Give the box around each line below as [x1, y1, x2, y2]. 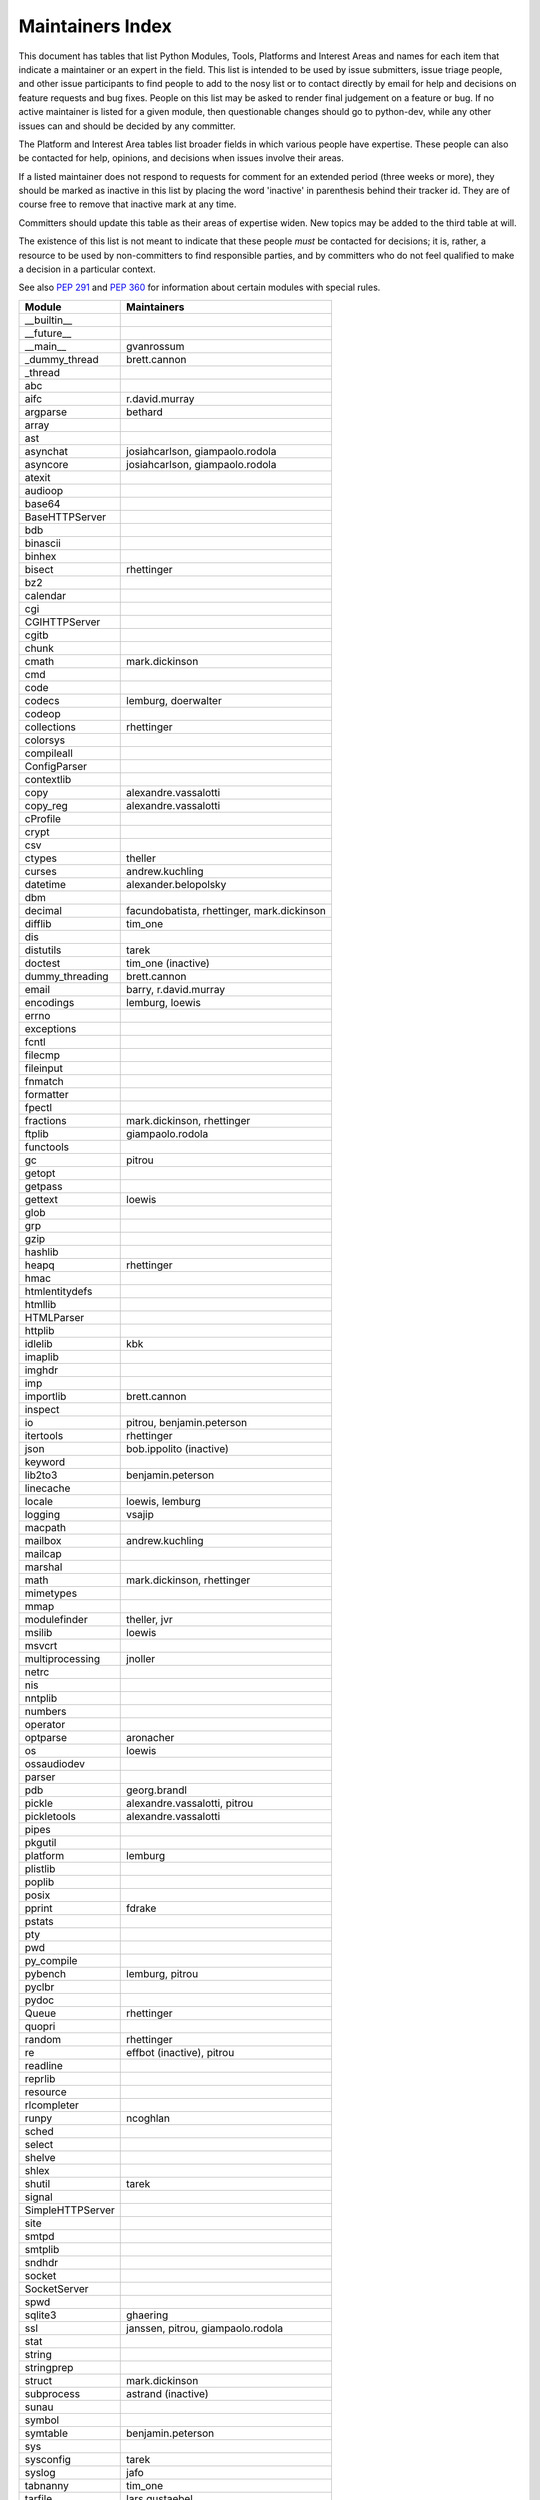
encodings [24, 995, 75, 1009]
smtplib [24, 2242, 60, 2256]
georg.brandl [126, 1783, 187, 1797]
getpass [24, 1179, 63, 1193]
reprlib [24, 2071, 56, 2085]
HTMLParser [24, 1310, 85, 1324]
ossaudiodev [24, 1756, 85, 1770]
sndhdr [24, 2255, 59, 2269]
